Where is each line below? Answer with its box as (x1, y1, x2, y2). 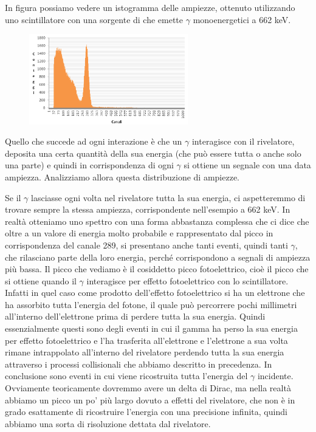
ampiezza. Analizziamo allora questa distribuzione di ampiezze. (5, 170, 239, 183)
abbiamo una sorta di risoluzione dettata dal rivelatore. (5, 417, 211, 430)
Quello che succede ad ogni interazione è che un (5, 135, 182, 148)
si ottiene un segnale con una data (184, 159, 311, 171)
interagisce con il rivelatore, (191, 135, 295, 148)
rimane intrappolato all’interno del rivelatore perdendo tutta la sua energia (5, 346, 284, 358)
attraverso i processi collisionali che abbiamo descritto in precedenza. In (5, 357, 272, 370)
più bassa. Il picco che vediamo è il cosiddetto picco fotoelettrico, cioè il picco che (5, 262, 309, 275)
